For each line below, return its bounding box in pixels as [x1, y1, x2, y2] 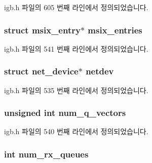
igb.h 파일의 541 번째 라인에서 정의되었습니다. [4, 43, 148, 54]
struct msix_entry [4, 23, 81, 36]
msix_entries [88, 23, 142, 36]
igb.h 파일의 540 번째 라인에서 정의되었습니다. [4, 126, 148, 137]
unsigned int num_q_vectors [4, 106, 126, 119]
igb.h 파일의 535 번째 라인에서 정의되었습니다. [4, 85, 148, 95]
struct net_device [4, 65, 79, 77]
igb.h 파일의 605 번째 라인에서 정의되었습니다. [4, 2, 148, 12]
